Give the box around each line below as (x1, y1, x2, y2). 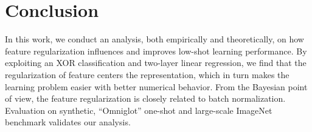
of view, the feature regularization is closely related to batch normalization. (5, 92, 286, 105)
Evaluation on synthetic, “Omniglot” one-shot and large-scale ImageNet (5, 104, 272, 116)
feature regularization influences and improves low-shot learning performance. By (5, 44, 307, 57)
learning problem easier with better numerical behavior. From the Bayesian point (5, 80, 308, 93)
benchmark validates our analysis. (5, 116, 131, 128)
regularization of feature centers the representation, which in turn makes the (5, 68, 289, 81)
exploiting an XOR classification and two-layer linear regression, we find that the (5, 56, 307, 69)
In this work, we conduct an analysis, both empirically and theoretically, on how (5, 33, 304, 45)
